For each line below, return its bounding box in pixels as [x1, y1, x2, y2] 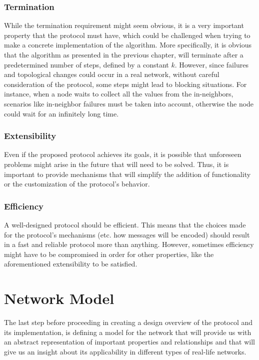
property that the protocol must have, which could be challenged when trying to [4, 29, 250, 40]
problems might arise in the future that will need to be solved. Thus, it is [4, 158, 229, 169]
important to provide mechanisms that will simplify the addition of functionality [4, 168, 251, 179]
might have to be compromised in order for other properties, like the [4, 248, 214, 259]
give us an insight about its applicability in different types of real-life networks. [4, 346, 246, 356]
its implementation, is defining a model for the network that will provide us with [4, 326, 251, 337]
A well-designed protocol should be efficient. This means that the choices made [4, 219, 246, 229]
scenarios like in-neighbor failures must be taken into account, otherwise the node [4, 98, 254, 108]
